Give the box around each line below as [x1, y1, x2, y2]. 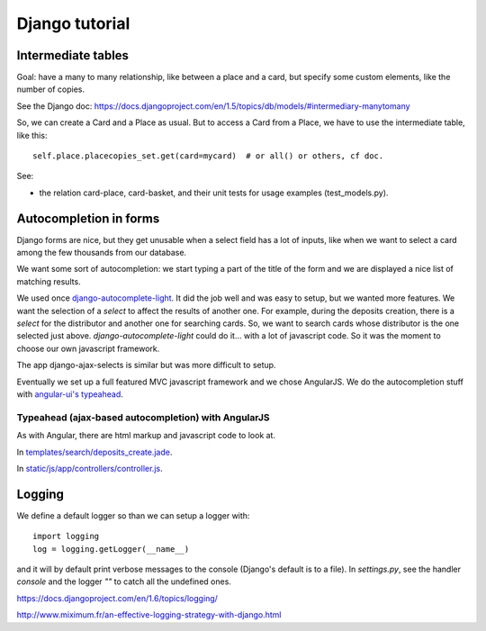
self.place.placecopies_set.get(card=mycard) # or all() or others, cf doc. [32, 151, 384, 161]
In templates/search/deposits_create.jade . [16, 446, 173, 457]
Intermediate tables [16, 48, 130, 63]
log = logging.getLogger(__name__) [32, 544, 190, 554]
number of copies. [16, 84, 85, 95]
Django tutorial [16, 14, 130, 33]
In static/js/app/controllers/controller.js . [16, 463, 163, 473]
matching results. [16, 275, 81, 287]
